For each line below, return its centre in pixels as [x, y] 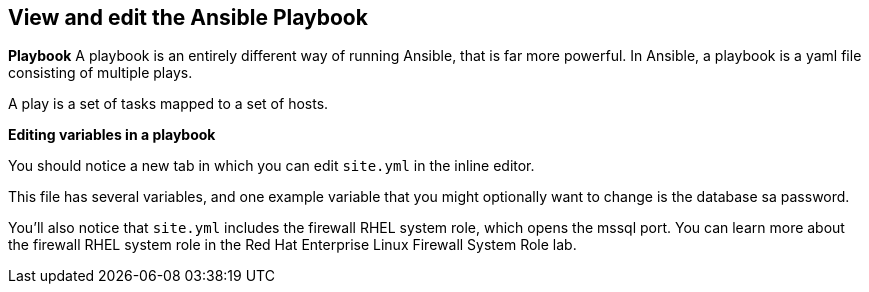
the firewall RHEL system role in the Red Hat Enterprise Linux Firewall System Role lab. [292, 245]
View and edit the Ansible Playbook [188, 17]
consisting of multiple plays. [100, 73]
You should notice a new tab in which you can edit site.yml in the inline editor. [271, 166]
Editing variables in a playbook [112, 135]
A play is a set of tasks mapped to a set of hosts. [168, 104]
